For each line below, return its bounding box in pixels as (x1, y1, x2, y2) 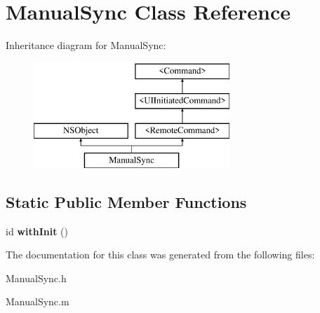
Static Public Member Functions (6, 190, 247, 212)
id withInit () (6, 223, 68, 238)
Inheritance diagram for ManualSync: (6, 38, 166, 53)
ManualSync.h (6, 270, 67, 285)
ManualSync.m (6, 294, 69, 309)
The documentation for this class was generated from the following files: (6, 247, 315, 262)
